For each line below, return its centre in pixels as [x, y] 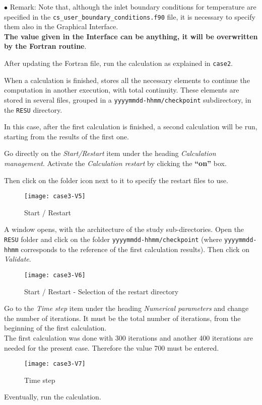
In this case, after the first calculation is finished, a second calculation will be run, [131, 127]
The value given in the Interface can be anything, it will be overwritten [131, 36]
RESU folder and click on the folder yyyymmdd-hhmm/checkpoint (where [113, 239]
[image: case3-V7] [55, 364]
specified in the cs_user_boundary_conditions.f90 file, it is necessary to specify [130, 16]
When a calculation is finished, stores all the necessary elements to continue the [127, 80]
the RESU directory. [33, 109]
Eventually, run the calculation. [53, 397]
